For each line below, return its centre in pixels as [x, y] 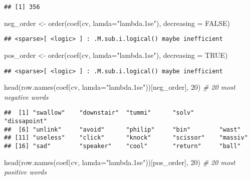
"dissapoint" [26, 121]
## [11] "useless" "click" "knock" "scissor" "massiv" [126, 138]
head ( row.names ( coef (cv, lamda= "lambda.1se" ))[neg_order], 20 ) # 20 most [120, 87]
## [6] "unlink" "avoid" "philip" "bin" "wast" [122, 129]
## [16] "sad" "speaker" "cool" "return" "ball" [122, 146]
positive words [25, 172]
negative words [26, 96]
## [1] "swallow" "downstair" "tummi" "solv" [99, 113]
